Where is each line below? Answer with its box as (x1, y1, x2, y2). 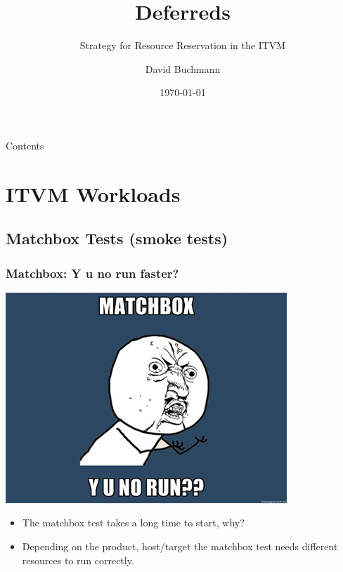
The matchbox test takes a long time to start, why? (22, 515, 245, 530)
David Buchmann (145, 61, 221, 76)
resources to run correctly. (22, 552, 134, 567)
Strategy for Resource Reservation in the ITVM (79, 38, 286, 53)
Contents (6, 138, 44, 152)
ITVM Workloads (6, 179, 181, 208)
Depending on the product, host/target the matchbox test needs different (22, 539, 338, 554)
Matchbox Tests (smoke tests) (6, 227, 228, 249)
